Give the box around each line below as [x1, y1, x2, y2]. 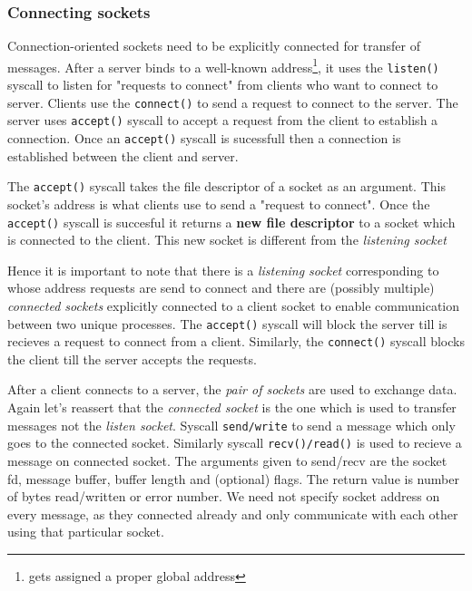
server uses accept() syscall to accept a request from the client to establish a [7, 111, 438, 130]
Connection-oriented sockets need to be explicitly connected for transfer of [7, 36, 420, 55]
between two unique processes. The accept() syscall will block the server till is [7, 314, 447, 333]
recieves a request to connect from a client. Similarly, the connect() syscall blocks [7, 332, 465, 351]
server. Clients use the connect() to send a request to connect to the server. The [7, 92, 458, 111]
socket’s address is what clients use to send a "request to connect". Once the [7, 194, 430, 213]
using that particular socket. [7, 522, 164, 541]
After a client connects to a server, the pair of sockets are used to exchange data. [7, 380, 457, 399]
